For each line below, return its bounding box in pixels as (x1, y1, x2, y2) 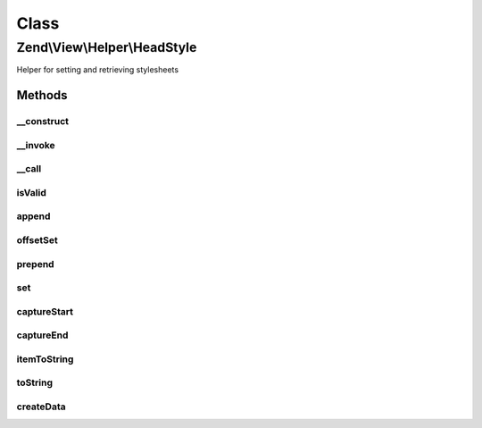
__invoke (16, 138, 55, 151)
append (16, 210, 51, 222)
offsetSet (16, 233, 58, 246)
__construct (16, 115, 70, 128)
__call (16, 163, 42, 175)
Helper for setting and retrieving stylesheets (16, 64, 179, 75)
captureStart (16, 305, 74, 317)
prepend (16, 257, 54, 270)
